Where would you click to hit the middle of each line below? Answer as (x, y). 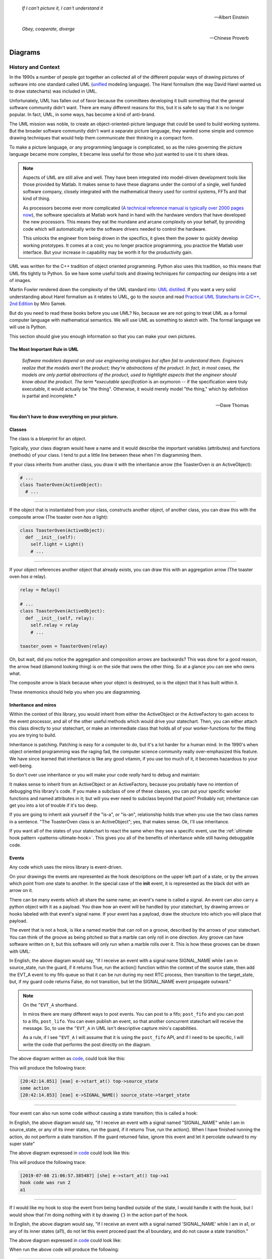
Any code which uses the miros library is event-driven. (66, 867)
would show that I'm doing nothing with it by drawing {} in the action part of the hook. (99, 1215)
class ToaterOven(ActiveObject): (61, 484)
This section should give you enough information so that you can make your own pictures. (103, 336)
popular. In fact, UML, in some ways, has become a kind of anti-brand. (82, 115)
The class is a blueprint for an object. (48, 439)
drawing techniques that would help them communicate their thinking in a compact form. (101, 138)
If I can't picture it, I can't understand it (62, 8)
